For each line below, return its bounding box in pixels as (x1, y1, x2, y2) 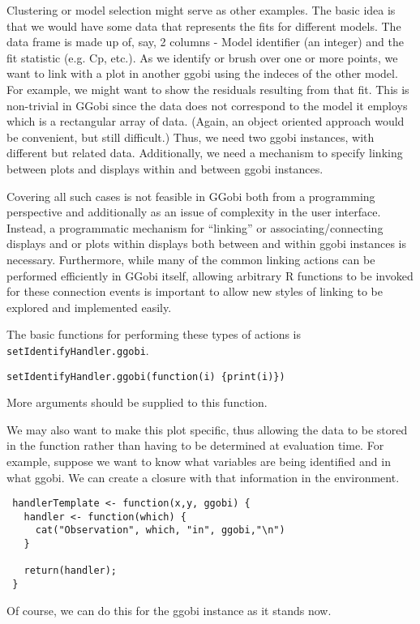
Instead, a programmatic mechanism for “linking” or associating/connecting (6, 219, 384, 236)
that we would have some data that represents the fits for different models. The (6, 17, 401, 34)
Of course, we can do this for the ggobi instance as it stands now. (6, 601, 332, 618)
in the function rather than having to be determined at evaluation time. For (6, 437, 384, 454)
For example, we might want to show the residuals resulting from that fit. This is (6, 80, 409, 97)
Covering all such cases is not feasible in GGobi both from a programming (6, 187, 375, 204)
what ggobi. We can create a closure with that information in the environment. (6, 468, 400, 485)
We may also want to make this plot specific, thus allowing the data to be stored (6, 421, 408, 438)
